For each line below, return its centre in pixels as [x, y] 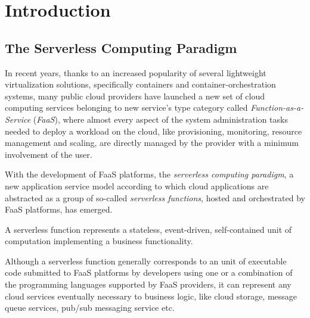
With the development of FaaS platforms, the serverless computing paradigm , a [149, 174]
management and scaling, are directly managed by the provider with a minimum [152, 143]
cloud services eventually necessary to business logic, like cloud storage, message [151, 296]
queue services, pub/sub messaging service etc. [90, 308]
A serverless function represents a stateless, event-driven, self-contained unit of [148, 229]
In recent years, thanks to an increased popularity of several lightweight [136, 72]
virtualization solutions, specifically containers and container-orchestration [140, 84]
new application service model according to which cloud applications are [137, 185]
